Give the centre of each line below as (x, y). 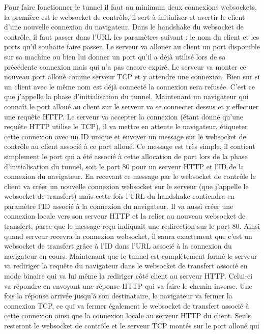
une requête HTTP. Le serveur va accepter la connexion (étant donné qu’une (124, 116)
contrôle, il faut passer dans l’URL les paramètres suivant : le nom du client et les (132, 36)
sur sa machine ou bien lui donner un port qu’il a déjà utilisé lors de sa (115, 56)
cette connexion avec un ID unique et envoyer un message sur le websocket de (125, 136)
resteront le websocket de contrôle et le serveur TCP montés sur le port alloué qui (132, 325)
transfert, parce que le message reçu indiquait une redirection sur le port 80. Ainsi (132, 226)
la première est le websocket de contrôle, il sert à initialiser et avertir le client (125, 17)
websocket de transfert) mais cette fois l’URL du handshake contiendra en (120, 196)
